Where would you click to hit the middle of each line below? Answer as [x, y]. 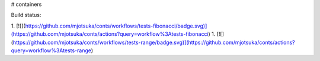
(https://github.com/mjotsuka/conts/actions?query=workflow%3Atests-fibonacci [110, 34]
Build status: [26, 15]
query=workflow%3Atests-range [51, 50]
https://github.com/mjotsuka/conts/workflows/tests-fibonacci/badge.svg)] [116, 26]
